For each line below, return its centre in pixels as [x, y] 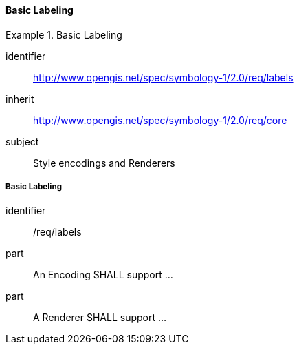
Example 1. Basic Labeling [64, 34]
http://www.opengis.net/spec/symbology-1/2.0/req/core [160, 120]
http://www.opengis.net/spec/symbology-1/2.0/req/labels [163, 77]
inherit [20, 99]
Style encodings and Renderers [104, 163]
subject [22, 141]
